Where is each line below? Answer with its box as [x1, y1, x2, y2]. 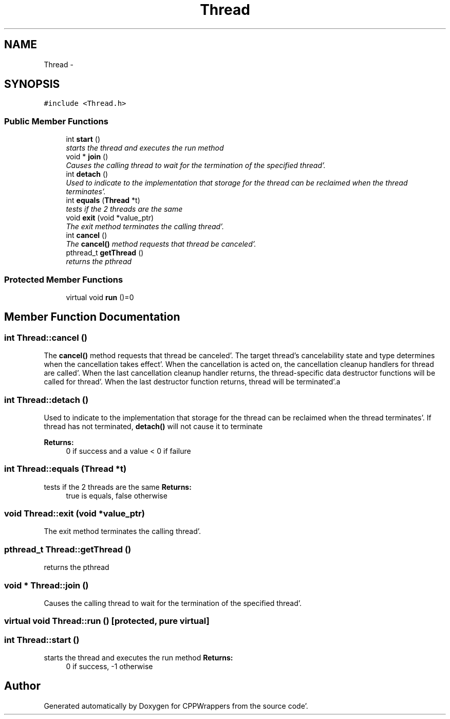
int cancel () [66, 231, 107, 240]
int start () [66, 135, 100, 144]
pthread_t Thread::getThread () [4, 544, 132, 555]
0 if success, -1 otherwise [66, 662, 153, 671]
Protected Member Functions [4, 274, 123, 285]
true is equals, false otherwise [66, 491, 167, 500]
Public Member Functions [4, 116, 108, 126]
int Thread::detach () [4, 394, 89, 405]
